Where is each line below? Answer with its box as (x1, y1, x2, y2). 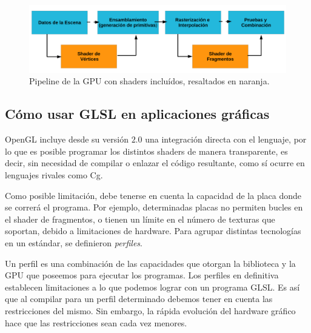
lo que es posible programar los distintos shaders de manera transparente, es (5, 144, 288, 157)
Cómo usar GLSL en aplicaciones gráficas (5, 104, 270, 123)
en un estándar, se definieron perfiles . (5, 236, 142, 249)
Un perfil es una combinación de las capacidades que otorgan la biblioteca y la (5, 257, 296, 269)
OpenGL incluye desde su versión (5, 133, 129, 146)
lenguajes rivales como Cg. (5, 168, 103, 181)
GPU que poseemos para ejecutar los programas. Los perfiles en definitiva (5, 269, 279, 281)
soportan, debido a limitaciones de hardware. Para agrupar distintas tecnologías (5, 224, 301, 237)
